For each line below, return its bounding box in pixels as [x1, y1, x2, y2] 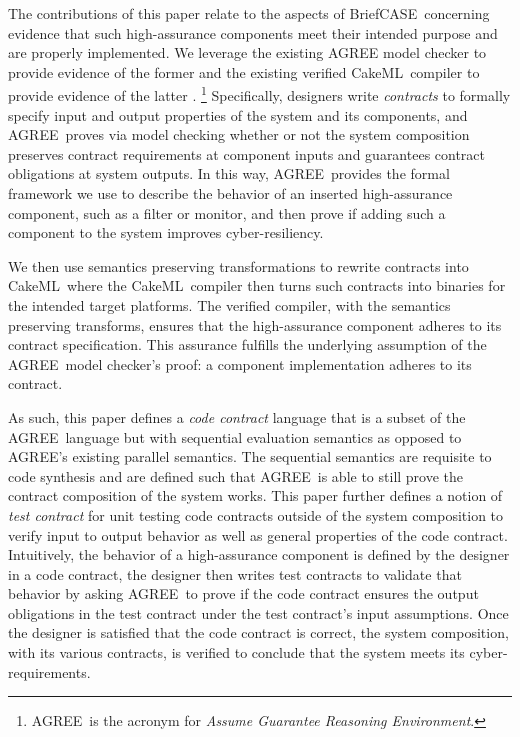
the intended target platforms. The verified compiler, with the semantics [8, 294, 451, 315]
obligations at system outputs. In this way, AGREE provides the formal [8, 163, 450, 184]
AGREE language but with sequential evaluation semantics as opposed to [8, 426, 462, 447]
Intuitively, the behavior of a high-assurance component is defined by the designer [8, 544, 510, 565]
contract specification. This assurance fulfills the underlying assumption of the [8, 334, 487, 355]
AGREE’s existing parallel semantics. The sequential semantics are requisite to [8, 446, 492, 467]
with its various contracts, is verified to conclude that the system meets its [8, 642, 465, 663]
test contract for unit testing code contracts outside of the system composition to [8, 504, 504, 525]
